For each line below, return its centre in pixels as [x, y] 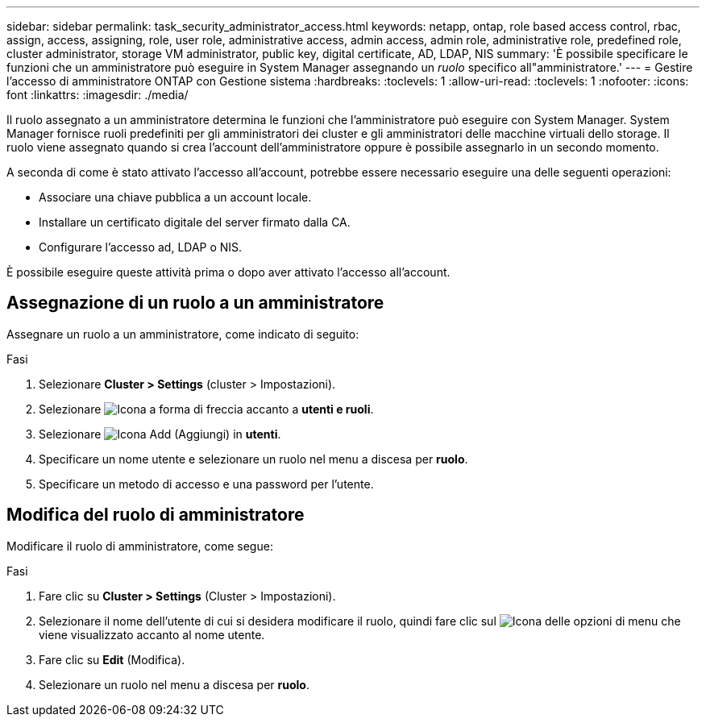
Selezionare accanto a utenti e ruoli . [206, 409]
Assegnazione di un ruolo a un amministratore [195, 303]
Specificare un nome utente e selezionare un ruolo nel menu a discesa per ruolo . [253, 459]
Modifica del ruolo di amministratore [156, 515]
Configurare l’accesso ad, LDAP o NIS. [141, 247]
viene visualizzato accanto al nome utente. [152, 634]
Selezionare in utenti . [160, 434]
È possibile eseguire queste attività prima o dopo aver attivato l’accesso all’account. [228, 272]
